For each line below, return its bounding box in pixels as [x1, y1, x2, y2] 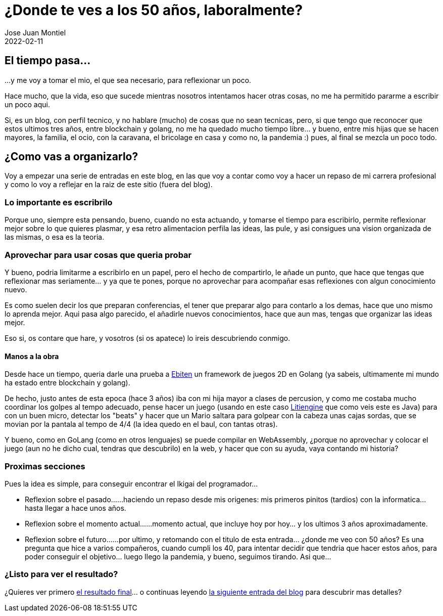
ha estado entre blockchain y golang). [5, 378, 130, 387]
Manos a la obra [5, 351, 59, 361]
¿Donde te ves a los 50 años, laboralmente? [5, 2, 303, 19]
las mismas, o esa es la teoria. [5, 233, 105, 242]
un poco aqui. [5, 100, 50, 109]
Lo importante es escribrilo [5, 197, 113, 207]
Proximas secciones [5, 461, 85, 471]
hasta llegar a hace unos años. [25, 503, 126, 512]
